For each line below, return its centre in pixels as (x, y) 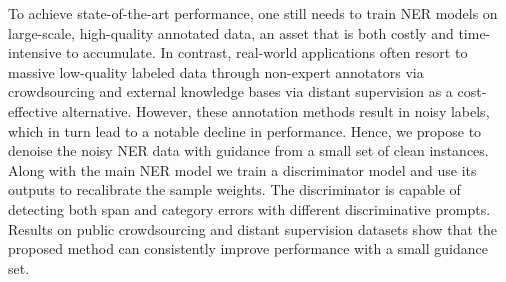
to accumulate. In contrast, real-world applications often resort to (267, 52)
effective (33, 110)
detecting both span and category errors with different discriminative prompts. (249, 208)
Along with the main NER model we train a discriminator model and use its (242, 169)
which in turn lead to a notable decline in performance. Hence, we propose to (245, 130)
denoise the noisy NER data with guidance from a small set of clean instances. (248, 150)
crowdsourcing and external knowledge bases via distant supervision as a (230, 91)
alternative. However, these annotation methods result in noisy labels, (276, 110)
